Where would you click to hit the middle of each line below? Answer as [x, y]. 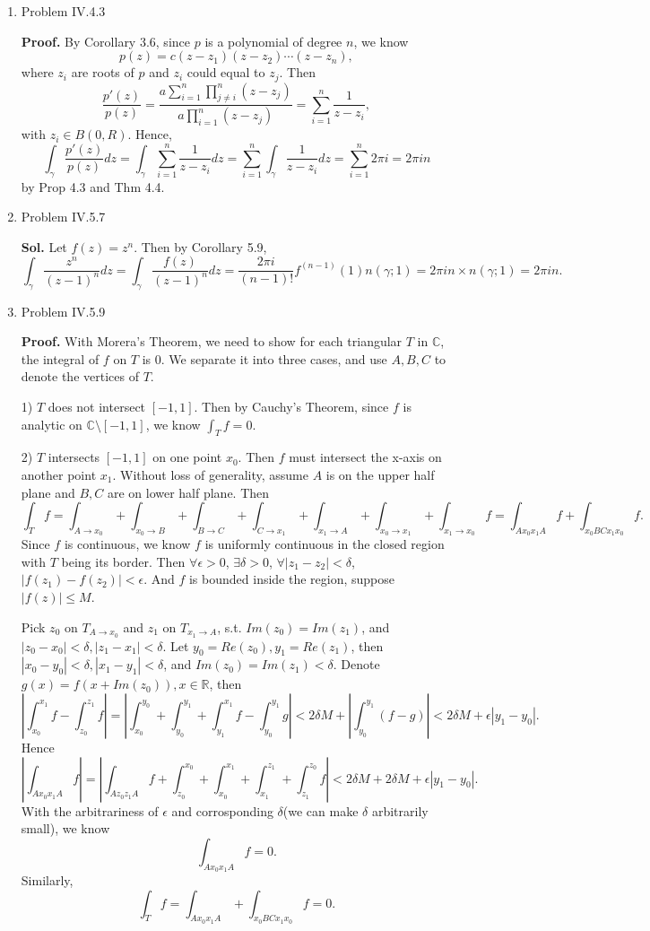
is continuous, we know [127, 544]
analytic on [52, 424]
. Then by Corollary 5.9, [200, 246]
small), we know [65, 828]
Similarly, [47, 879]
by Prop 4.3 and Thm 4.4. [93, 186]
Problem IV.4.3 [63, 11]
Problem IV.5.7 [63, 217]
